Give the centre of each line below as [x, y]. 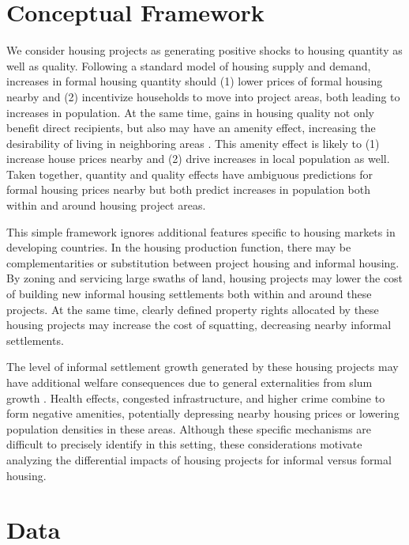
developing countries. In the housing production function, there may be [179, 247]
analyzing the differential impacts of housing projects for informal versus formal [199, 459]
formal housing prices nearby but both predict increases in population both [189, 189]
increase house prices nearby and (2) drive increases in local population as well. [198, 159]
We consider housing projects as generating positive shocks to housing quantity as [204, 50]
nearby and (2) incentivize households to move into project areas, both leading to [203, 96]
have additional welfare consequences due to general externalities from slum [189, 382]
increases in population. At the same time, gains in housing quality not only [190, 112]
